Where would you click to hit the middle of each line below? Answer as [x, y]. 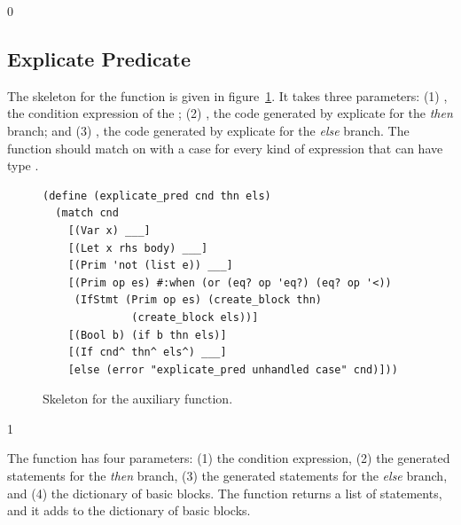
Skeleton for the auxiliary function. [138, 399]
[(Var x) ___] [109, 230]
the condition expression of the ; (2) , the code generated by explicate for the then [230, 113]
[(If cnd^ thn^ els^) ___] [147, 353]
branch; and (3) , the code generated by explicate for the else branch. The [208, 130]
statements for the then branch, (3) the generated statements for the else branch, [227, 476]
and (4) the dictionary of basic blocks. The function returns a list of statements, [225, 493]
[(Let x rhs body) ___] [138, 248]
